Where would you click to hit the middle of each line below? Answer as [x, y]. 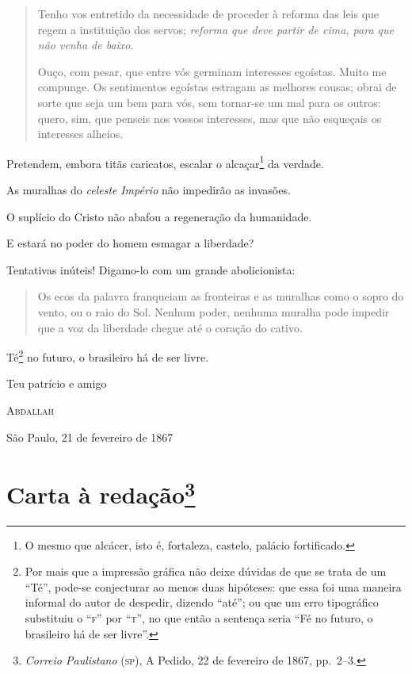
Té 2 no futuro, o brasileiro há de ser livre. [108, 356]
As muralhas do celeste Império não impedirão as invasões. [149, 190]
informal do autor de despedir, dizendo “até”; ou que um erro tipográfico [202, 602]
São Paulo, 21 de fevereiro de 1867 [90, 437]
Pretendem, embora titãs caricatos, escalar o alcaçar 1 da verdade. [165, 162]
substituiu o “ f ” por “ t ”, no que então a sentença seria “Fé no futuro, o [199, 618]
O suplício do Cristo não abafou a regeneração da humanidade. [159, 216]
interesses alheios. [80, 134]
